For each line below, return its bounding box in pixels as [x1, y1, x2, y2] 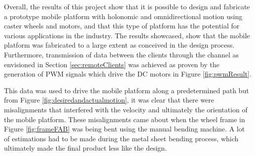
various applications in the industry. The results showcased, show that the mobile [4, 30, 250, 40]
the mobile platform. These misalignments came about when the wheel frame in [4, 114, 245, 124]
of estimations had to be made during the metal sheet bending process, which [4, 133, 239, 143]
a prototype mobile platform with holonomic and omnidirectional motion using [4, 11, 243, 21]
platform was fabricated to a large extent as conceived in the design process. [4, 40, 235, 50]
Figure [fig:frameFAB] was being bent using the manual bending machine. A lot [4, 124, 245, 134]
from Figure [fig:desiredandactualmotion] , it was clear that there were [4, 95, 215, 105]
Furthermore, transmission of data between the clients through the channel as [4, 49, 239, 59]
